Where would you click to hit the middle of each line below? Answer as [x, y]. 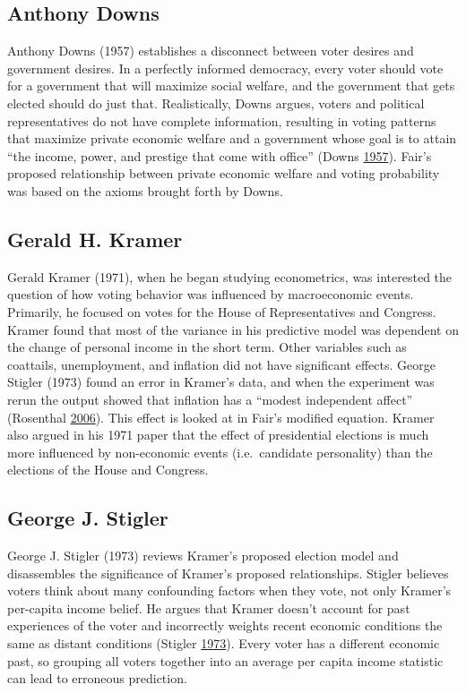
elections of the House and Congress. [108, 470]
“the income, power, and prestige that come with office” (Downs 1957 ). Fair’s [220, 155]
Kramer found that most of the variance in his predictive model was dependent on [233, 329]
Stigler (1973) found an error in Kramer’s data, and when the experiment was [221, 382]
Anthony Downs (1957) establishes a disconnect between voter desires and [211, 51]
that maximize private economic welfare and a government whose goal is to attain [232, 138]
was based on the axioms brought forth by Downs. [145, 190]
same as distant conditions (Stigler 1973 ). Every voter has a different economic [224, 643]
